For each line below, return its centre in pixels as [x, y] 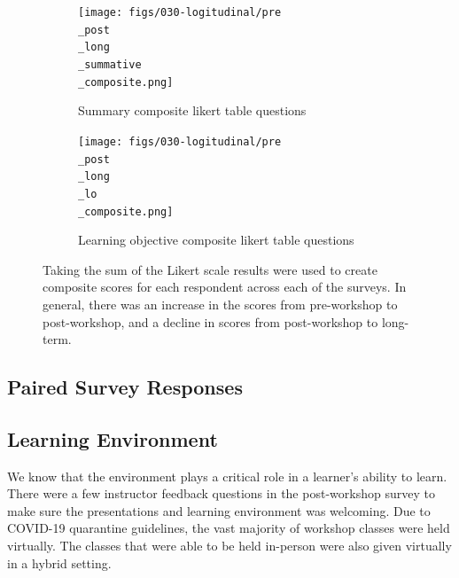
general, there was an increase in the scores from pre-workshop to [220, 304]
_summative [110, 64]
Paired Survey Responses [125, 387]
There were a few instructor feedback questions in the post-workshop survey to [221, 493]
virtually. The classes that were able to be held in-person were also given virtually [229, 546]
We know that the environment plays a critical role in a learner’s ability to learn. [227, 476]
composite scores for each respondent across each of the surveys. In [225, 287]
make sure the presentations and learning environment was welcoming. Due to [219, 510]
